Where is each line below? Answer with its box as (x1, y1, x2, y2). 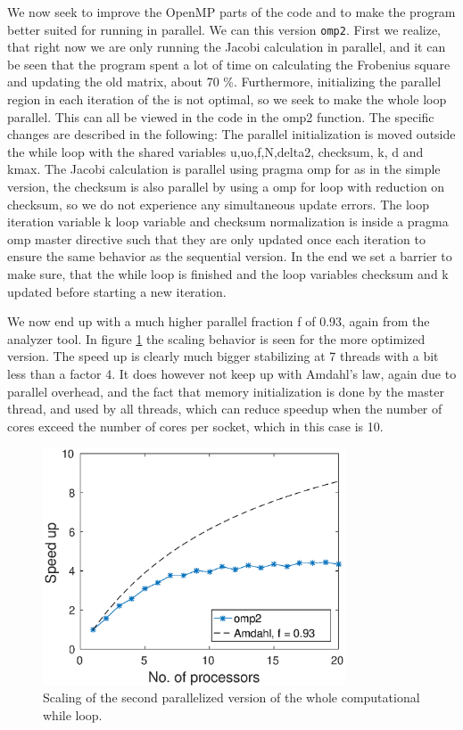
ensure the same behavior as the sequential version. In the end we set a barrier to (7, 247, 452, 266)
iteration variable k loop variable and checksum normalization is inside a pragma (7, 212, 449, 231)
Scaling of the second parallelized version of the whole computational (43, 688, 420, 707)
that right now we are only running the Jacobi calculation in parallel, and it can (7, 37, 446, 56)
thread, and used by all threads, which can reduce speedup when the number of (7, 399, 442, 418)
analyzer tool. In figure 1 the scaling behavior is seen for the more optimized (7, 329, 426, 348)
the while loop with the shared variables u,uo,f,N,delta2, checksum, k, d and (7, 142, 424, 160)
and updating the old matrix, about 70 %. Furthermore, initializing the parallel (7, 72, 442, 91)
